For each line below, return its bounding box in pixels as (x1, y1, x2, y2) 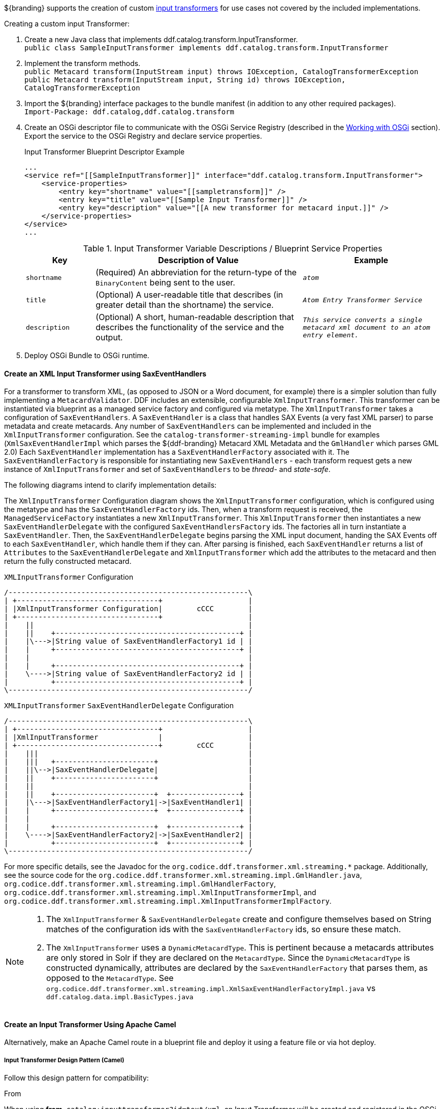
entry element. (303, 331, 359, 339)
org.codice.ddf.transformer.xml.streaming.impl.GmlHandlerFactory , (4, 879, 276, 889)
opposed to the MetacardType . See (46, 973, 174, 984)
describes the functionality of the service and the (96, 322, 284, 332)
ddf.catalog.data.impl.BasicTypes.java (46, 993, 194, 1001)
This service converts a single (303, 315, 423, 324)
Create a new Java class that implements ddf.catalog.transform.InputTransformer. (24, 35, 298, 44)
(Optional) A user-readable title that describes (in (96, 290, 283, 300)
